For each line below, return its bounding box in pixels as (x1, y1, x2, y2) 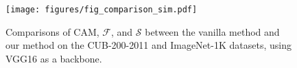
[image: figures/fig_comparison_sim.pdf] (5, 5, 198, 14)
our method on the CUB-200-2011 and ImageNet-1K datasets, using (5, 38, 292, 52)
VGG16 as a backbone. (5, 51, 102, 65)
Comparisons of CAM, (5, 24, 99, 38)
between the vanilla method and (145, 24, 280, 38)
